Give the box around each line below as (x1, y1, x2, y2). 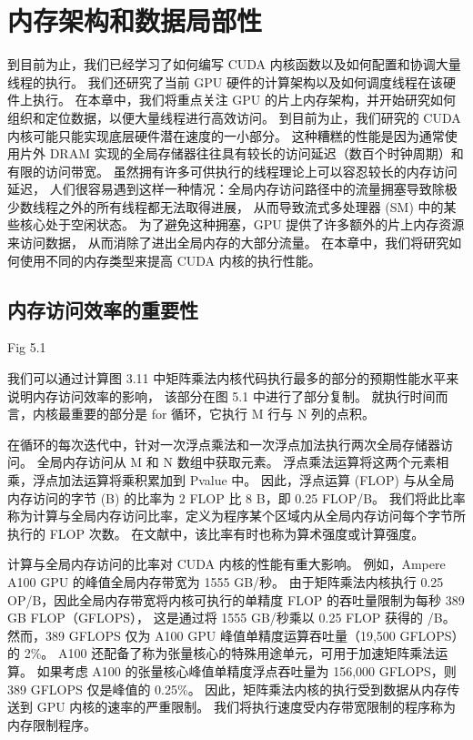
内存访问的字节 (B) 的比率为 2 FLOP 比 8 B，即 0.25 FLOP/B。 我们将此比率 (7, 488, 466, 507)
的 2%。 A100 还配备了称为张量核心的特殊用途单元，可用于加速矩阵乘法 (7, 644, 436, 663)
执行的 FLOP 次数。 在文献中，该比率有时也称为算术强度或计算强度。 (7, 523, 425, 542)
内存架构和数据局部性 (7, 2, 263, 39)
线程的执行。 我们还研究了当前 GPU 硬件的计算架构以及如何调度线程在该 (7, 72, 444, 91)
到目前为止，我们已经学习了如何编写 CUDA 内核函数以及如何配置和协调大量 (7, 55, 461, 74)
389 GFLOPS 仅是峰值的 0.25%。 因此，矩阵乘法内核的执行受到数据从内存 (7, 679, 448, 698)
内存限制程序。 (7, 715, 96, 734)
